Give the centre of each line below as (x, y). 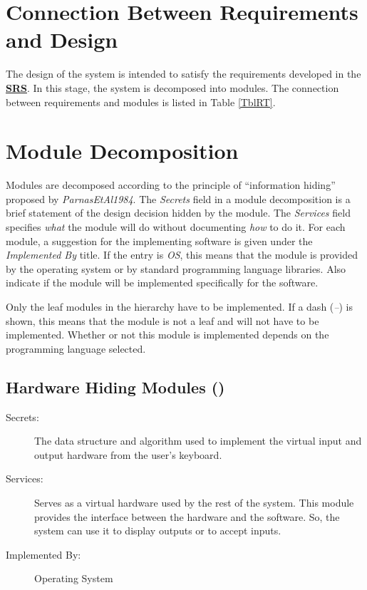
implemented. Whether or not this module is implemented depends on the (167, 335)
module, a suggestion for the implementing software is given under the (159, 240)
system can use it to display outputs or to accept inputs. (158, 531)
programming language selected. (76, 348)
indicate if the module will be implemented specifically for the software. (162, 283)
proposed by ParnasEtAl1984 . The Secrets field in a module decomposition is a (178, 198)
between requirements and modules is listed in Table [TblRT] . (141, 102)
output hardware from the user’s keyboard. (128, 454)
